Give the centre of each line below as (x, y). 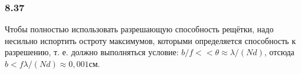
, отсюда (279, 52)
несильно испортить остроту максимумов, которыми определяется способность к (150, 40)
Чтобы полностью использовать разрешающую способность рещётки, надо (139, 29)
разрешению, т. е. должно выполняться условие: (92, 52)
